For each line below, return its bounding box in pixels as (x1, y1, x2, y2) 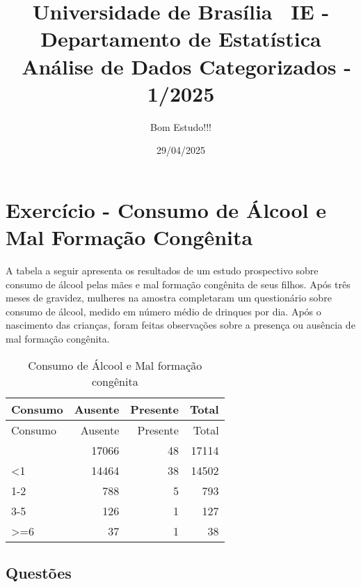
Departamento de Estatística (40, 24, 321, 53)
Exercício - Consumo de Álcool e (6, 195, 326, 224)
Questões (6, 561, 72, 583)
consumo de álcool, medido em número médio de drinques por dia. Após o (6, 304, 321, 318)
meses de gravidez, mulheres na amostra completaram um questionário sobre (6, 290, 332, 305)
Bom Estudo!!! (150, 119, 211, 134)
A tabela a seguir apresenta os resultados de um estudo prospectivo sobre (6, 263, 319, 277)
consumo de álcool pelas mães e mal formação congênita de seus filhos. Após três (6, 276, 351, 291)
